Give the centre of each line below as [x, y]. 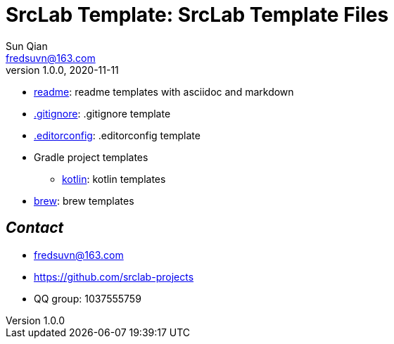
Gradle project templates [91, 157]
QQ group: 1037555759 [88, 298]
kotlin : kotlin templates [114, 179]
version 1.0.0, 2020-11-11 [62, 70]
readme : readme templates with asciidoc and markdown [164, 91]
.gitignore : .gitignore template [102, 113]
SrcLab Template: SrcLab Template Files [197, 15]
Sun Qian [27, 46]
